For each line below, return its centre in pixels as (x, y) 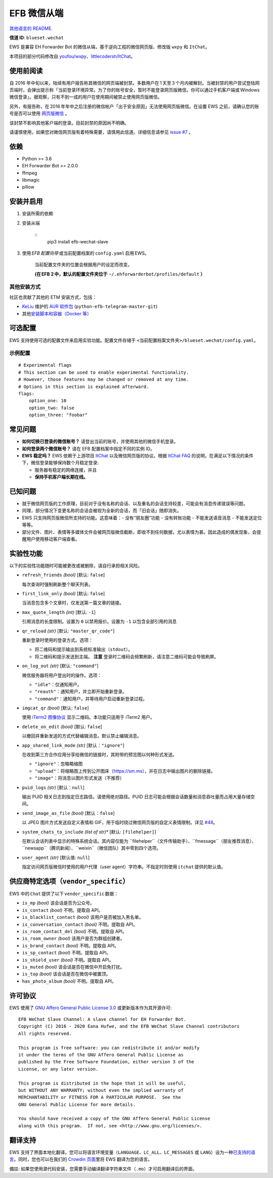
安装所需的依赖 (37, 213)
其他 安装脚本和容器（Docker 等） (57, 313)
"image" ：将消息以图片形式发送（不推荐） (80, 778)
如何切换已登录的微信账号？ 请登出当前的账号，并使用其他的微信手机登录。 (100, 442)
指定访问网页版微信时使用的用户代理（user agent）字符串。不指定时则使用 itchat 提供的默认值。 (124, 867)
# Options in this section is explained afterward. (84, 386)
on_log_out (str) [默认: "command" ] (60, 666)
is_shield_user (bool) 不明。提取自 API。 (68, 960)
